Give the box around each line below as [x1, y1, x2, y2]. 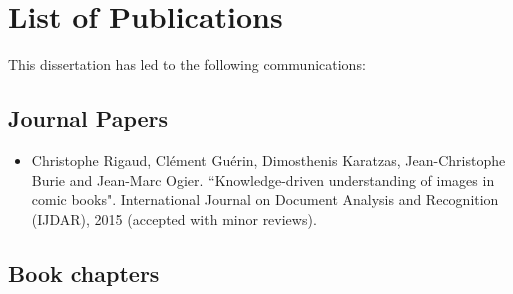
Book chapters [8, 257, 160, 288]
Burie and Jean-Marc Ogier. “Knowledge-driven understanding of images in [31, 169, 495, 190]
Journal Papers [8, 103, 169, 134]
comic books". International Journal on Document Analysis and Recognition [31, 189, 499, 210]
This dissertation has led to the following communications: [8, 54, 366, 75]
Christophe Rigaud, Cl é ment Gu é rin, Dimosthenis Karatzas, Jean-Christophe [31, 149, 506, 170]
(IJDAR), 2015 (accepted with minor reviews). [31, 208, 317, 229]
